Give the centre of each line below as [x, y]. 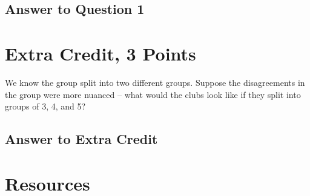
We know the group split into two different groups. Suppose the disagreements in [155, 82]
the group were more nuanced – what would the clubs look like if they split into [153, 94]
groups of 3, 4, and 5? [45, 106]
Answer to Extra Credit [81, 139]
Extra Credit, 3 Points [101, 53]
